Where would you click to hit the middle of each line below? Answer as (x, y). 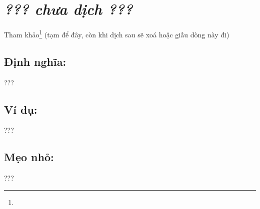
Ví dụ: (21, 109)
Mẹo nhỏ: (29, 157)
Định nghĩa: (35, 61)
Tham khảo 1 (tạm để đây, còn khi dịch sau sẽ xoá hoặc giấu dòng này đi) (117, 34)
